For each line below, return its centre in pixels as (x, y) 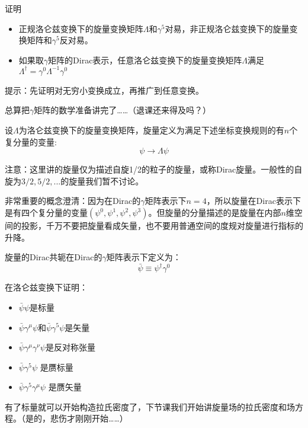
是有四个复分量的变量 (46, 213)
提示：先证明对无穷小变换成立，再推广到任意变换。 (104, 90)
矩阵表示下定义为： (144, 257)
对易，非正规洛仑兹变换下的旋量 (227, 28)
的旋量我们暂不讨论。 (102, 181)
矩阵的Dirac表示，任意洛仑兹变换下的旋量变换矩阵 (145, 60)
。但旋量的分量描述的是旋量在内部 (215, 213)
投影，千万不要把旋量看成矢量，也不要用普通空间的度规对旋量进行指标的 (162, 226)
